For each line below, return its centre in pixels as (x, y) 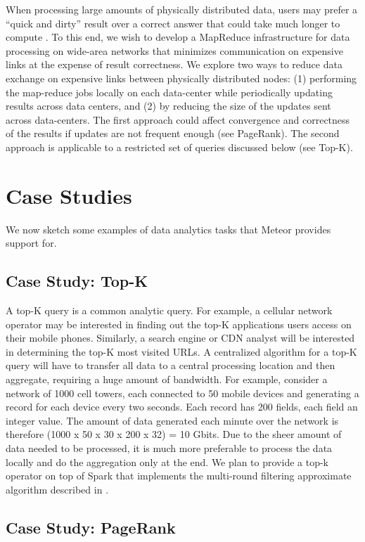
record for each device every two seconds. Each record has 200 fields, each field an (182, 407)
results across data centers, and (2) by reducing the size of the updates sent (168, 106)
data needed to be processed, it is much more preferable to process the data (169, 447)
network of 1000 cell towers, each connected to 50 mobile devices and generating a (182, 393)
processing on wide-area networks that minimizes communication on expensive (174, 50)
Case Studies (69, 195)
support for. (31, 243)
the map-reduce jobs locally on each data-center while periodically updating (169, 92)
